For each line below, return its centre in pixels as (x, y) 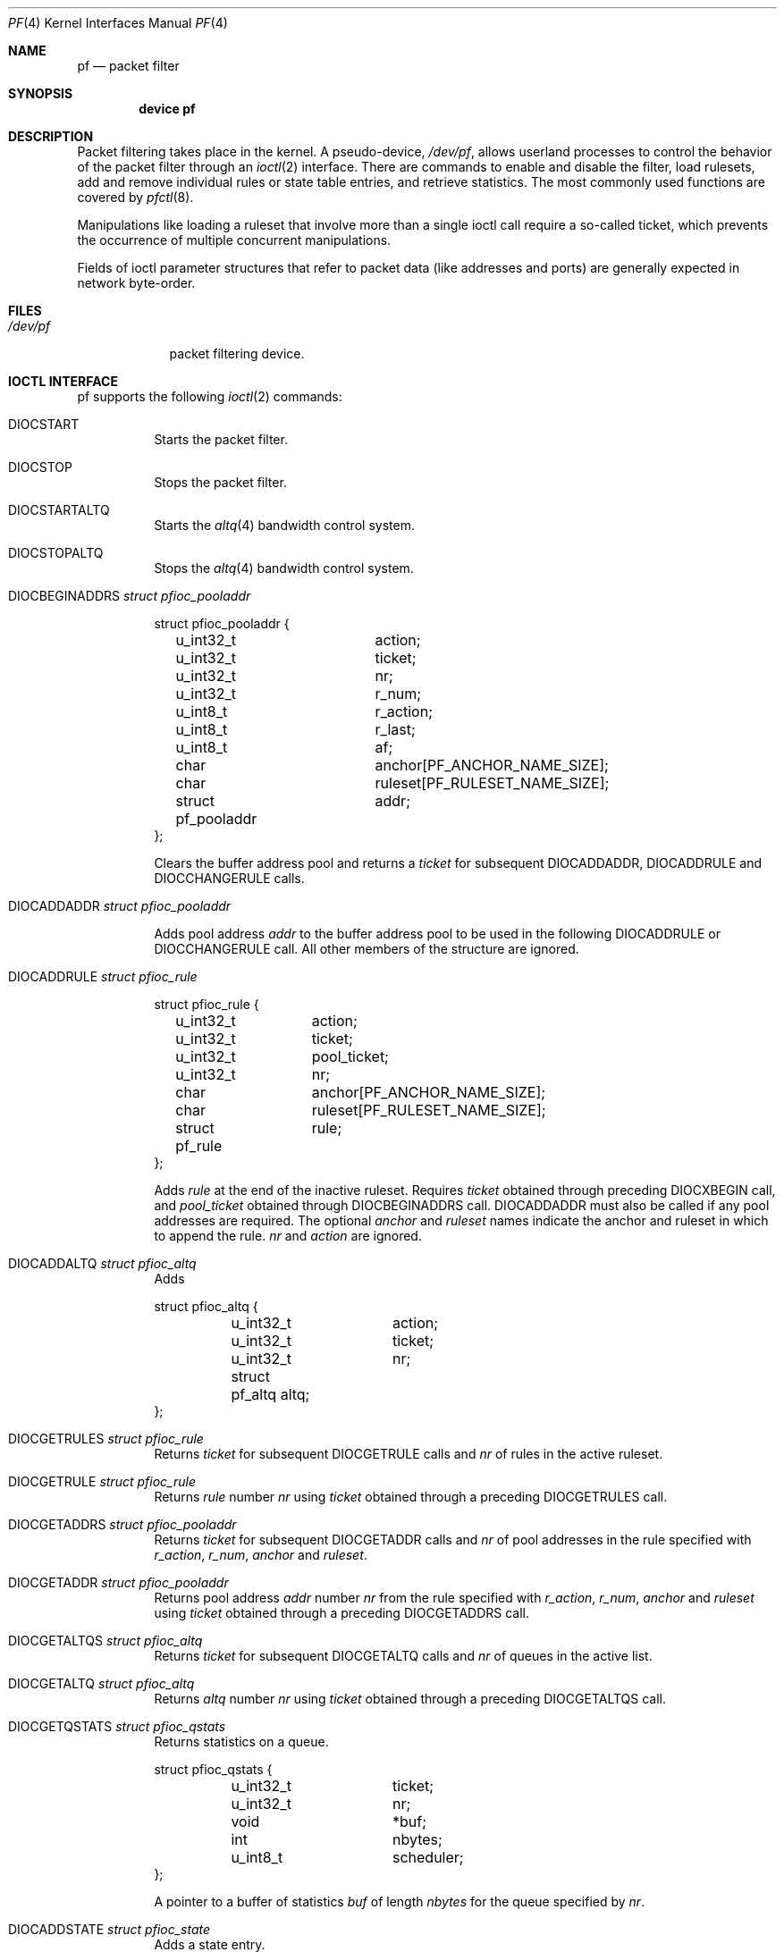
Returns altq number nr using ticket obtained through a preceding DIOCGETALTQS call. (410, 1699)
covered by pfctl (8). (135, 197)
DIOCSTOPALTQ (56, 553)
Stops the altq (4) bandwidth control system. (284, 568)
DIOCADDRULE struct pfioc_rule (103, 976)
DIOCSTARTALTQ (59, 510)
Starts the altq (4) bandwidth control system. (284, 525)
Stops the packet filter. (220, 482)
